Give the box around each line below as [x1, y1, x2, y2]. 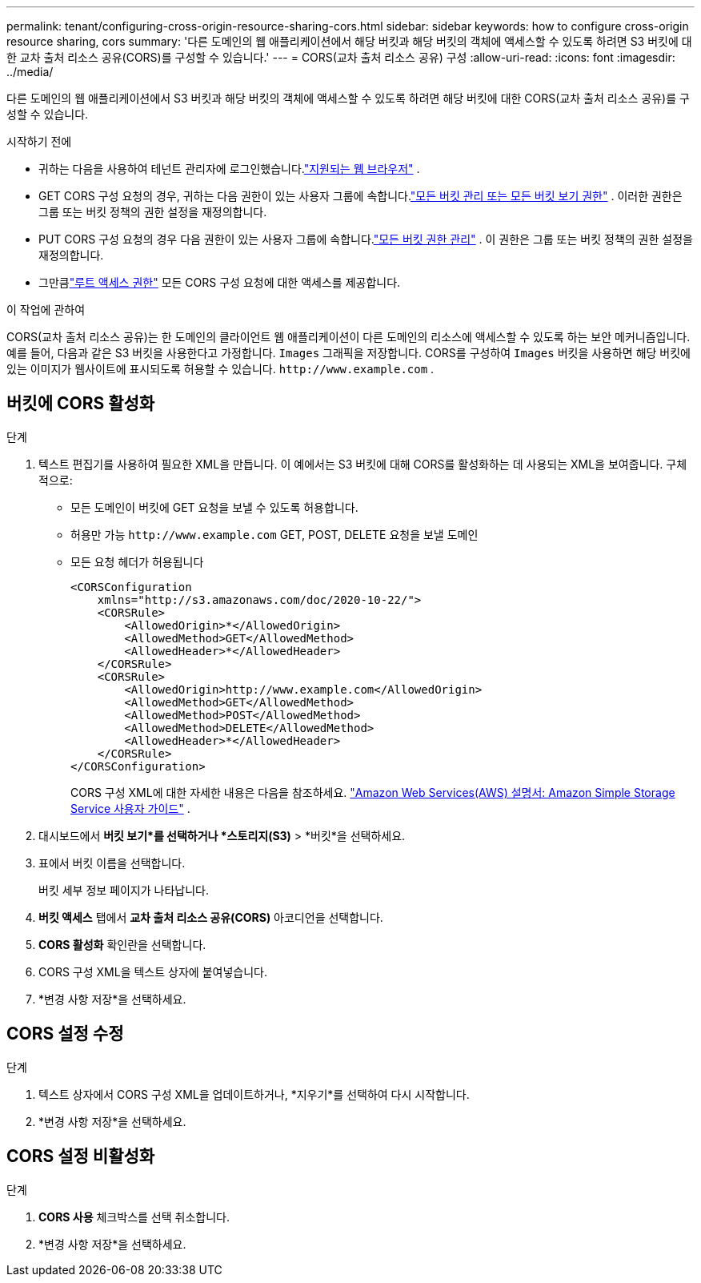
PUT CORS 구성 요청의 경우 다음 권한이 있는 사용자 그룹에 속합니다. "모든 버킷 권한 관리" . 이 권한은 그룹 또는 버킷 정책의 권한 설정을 [38, 232, 693, 246]
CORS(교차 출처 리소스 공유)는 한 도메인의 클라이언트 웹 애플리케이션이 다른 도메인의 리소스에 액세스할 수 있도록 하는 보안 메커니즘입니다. [6, 330, 691, 344]
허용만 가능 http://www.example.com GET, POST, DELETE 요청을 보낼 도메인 [70, 527, 479, 541]
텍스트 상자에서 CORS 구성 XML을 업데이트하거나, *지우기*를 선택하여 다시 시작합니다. [38, 1087, 470, 1101]
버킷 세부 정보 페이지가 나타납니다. [38, 883, 209, 897]
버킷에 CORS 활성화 [6, 393, 155, 414]
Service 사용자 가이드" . [70, 801, 190, 815]
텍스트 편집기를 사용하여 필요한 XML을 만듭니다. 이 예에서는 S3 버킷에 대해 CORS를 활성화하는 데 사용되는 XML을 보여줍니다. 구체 [38, 456, 687, 471]
